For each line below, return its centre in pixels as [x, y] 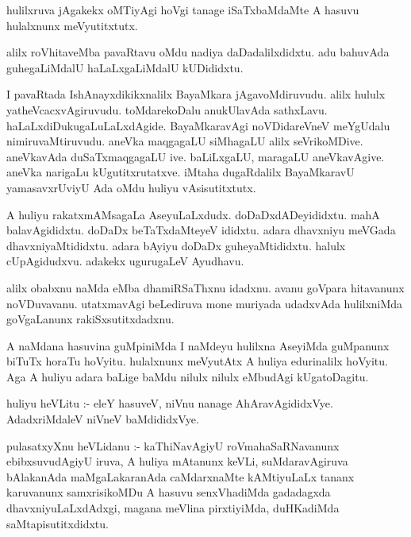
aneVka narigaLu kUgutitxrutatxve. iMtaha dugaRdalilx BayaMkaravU [181, 172]
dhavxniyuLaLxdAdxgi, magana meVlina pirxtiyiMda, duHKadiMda [173, 508]
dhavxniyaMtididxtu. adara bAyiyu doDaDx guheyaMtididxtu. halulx [176, 245]
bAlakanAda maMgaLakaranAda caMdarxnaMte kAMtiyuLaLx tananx [181, 476]
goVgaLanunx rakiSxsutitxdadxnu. [90, 319]
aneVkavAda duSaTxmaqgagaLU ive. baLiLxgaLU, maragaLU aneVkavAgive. [196, 156]
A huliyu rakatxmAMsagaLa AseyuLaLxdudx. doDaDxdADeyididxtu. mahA [193, 214]
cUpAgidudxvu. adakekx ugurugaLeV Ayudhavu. [125, 261]
